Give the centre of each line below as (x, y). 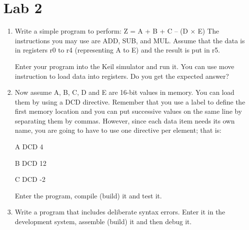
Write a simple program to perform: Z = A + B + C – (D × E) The (117, 31)
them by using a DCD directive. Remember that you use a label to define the (130, 101)
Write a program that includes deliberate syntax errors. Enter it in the (120, 212)
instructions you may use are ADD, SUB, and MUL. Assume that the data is (130, 40)
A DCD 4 (29, 147)
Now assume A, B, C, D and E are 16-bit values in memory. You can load (124, 92)
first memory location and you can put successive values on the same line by (128, 111)
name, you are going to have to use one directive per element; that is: (118, 130)
